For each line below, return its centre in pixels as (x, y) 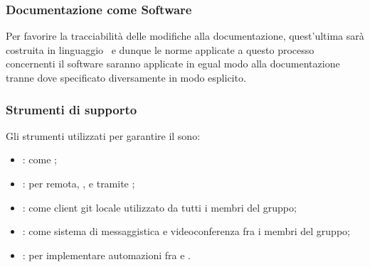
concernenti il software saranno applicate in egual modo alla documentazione (173, 64)
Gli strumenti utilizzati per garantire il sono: (103, 135)
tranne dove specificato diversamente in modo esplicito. (126, 77)
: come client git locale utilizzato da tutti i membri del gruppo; (159, 207)
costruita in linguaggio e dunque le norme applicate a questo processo (160, 49)
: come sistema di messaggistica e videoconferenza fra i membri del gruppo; (186, 231)
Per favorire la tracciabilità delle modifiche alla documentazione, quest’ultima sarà (185, 36)
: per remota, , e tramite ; (79, 183)
